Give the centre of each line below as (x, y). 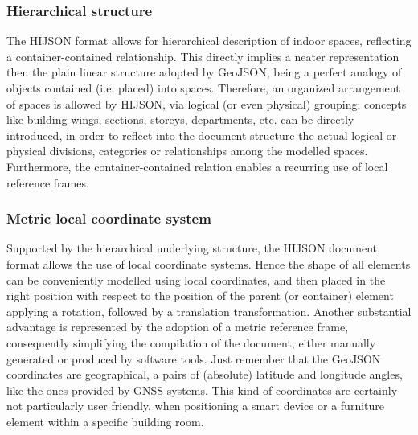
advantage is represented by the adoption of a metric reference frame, (178, 327)
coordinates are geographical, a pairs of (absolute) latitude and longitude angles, (205, 374)
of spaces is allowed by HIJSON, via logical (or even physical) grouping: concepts (207, 103)
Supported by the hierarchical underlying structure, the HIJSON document (192, 248)
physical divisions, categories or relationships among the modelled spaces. (187, 151)
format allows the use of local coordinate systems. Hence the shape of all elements (209, 263)
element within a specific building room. (105, 421)
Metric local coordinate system (109, 218)
